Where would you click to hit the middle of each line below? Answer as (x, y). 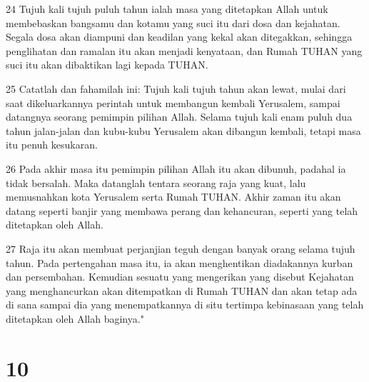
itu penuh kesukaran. (52, 145)
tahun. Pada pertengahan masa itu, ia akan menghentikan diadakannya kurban (180, 262)
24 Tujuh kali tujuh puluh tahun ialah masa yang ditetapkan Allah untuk (167, 9)
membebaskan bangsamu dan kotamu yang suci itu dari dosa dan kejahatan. (173, 22)
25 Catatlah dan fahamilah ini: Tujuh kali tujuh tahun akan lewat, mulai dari (176, 88)
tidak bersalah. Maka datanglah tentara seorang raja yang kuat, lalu (156, 182)
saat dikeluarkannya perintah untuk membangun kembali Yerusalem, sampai (173, 102)
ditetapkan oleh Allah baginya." (75, 318)
